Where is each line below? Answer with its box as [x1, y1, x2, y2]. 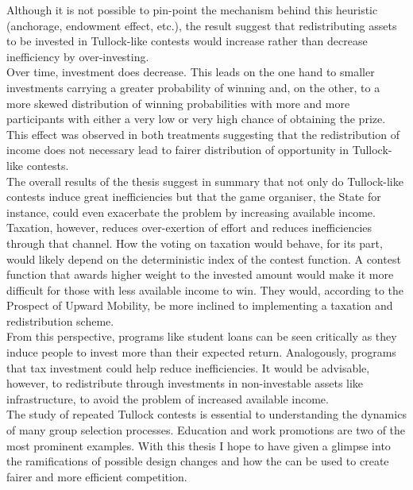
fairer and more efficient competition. [6, 468, 187, 484]
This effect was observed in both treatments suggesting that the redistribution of [6, 125, 399, 142]
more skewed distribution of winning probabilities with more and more [6, 95, 350, 111]
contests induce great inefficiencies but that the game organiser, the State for [6, 188, 381, 205]
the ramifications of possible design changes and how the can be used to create [6, 453, 389, 469]
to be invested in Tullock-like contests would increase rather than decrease [6, 33, 368, 49]
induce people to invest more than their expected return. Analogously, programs [6, 344, 396, 361]
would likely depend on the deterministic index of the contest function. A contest [6, 250, 401, 267]
